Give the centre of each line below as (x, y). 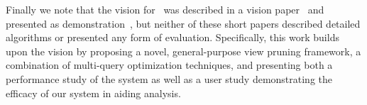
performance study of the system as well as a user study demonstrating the (169, 78)
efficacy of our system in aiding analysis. (93, 93)
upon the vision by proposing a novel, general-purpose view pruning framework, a (183, 51)
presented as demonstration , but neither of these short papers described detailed (183, 23)
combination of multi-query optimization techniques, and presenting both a (169, 65)
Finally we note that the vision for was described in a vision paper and (165, 9)
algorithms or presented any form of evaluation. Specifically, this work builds (172, 37)
